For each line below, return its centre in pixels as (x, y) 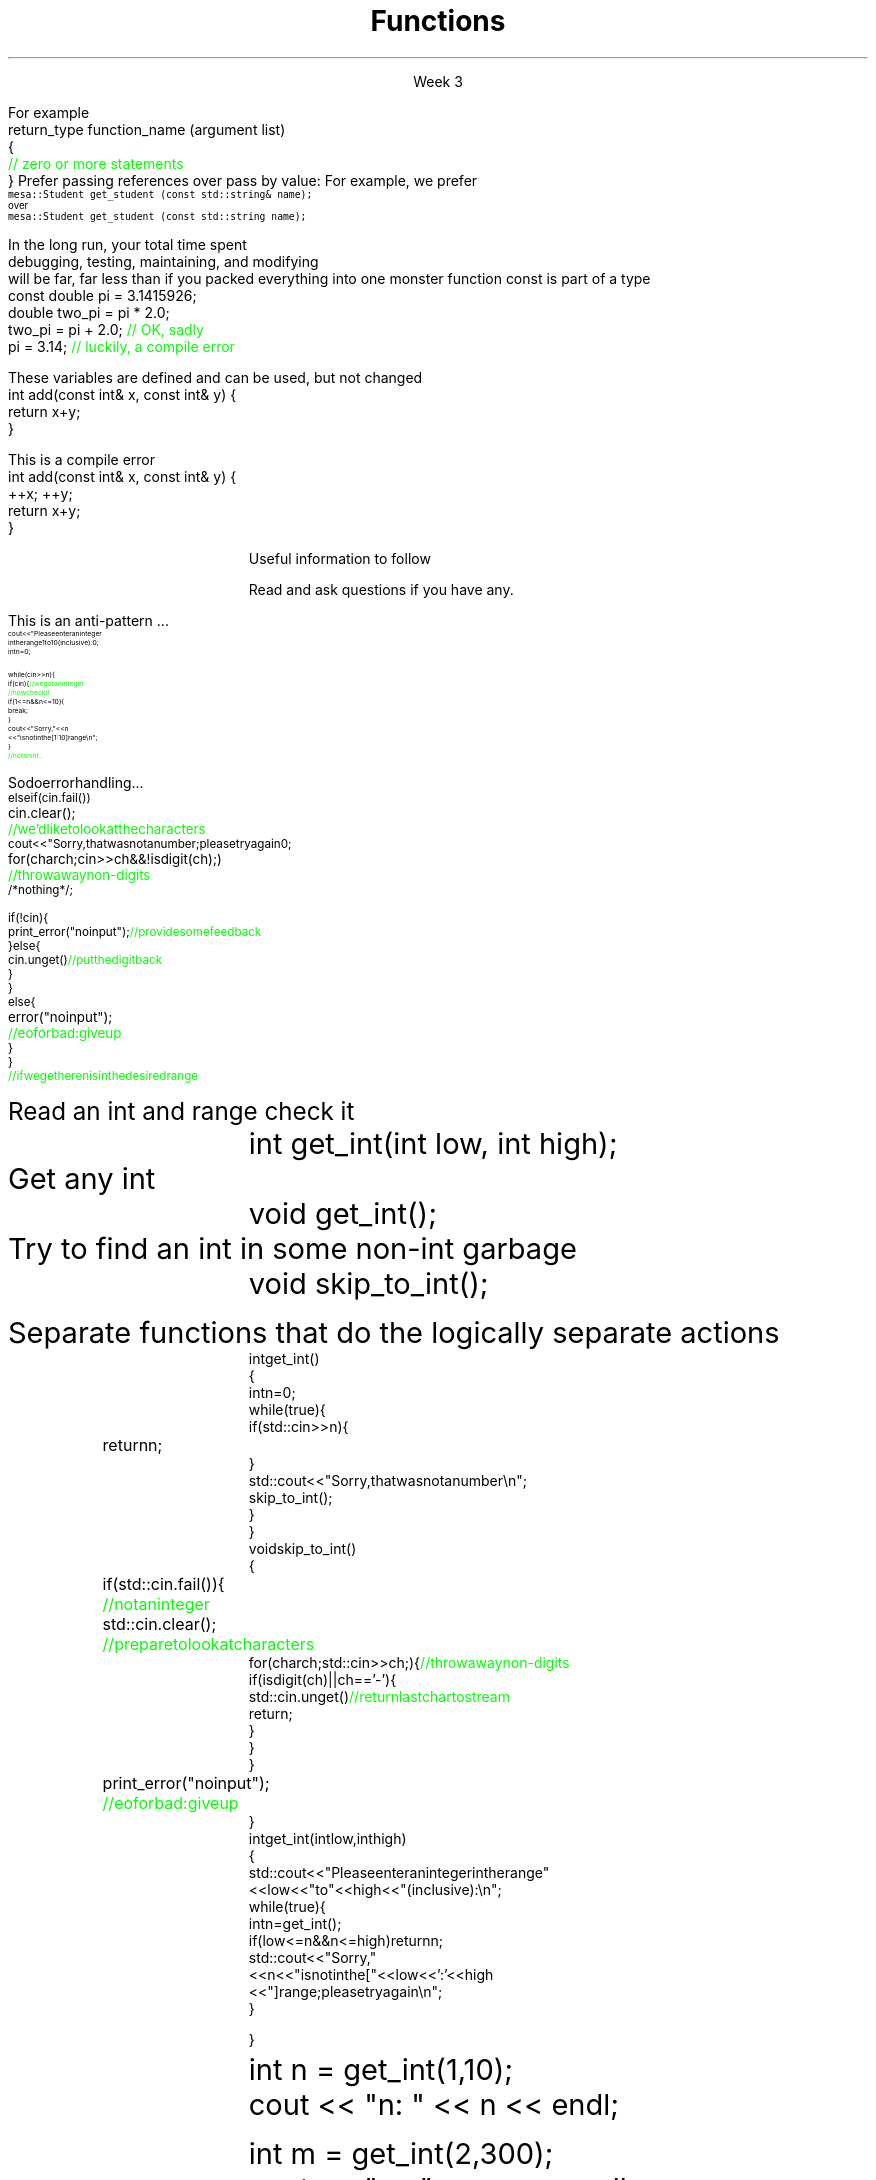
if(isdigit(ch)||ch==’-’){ (322, 1679)
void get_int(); (342, 1213)
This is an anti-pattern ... (88, 620)
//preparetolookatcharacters (208, 1643)
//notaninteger (156, 1603)
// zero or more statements (96, 163)
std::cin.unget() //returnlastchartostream (379, 1696)
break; (18, 710)
